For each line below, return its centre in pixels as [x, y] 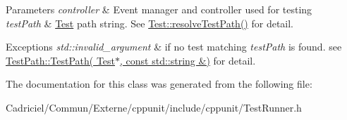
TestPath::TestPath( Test [61, 60]
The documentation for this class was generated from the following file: [159, 84]
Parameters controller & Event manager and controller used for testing [159, 9]
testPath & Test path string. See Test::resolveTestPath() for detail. [150, 23]
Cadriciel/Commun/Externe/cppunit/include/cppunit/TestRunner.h [154, 107]
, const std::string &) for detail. [188, 60]
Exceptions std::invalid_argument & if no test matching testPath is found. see [174, 47]
